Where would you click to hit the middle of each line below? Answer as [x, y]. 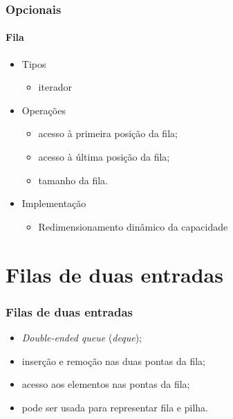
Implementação [54, 203]
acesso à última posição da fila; [104, 157]
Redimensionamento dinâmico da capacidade [133, 226]
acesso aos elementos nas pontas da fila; [106, 384]
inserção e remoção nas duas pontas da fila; [113, 360]
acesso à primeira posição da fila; [108, 133]
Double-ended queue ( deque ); [82, 337]
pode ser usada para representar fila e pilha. [115, 407]
